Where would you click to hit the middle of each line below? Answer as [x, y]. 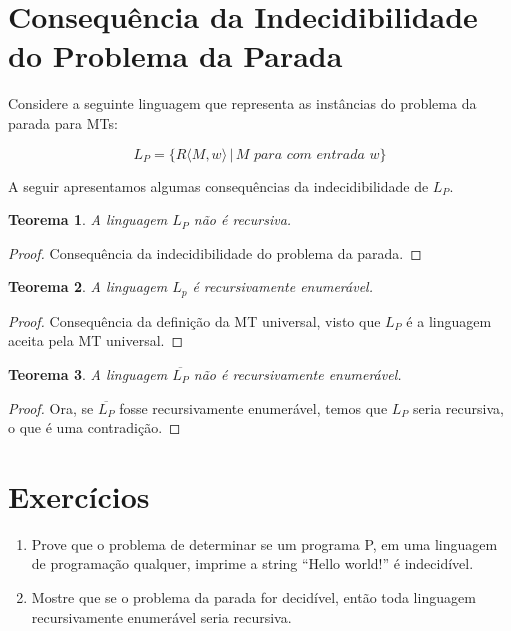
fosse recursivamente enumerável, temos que [253, 407]
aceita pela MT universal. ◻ [96, 340]
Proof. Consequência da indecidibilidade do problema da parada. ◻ [215, 252]
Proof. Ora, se [51, 407]
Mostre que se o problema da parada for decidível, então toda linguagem [253, 597]
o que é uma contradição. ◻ [94, 427]
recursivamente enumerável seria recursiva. [161, 616]
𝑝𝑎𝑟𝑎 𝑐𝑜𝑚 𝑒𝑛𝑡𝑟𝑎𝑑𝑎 [309, 154]
